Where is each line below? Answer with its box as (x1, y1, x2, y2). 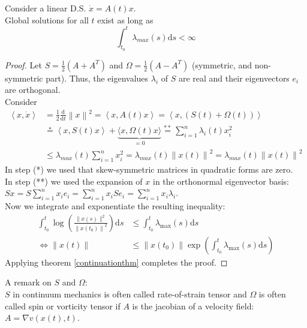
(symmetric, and (191, 58, 252, 71)
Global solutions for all (5, 13, 89, 26)
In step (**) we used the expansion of (5, 174, 143, 187)
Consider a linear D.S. (5, 2, 86, 14)
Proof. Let (5, 58, 42, 71)
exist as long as (97, 13, 153, 26)
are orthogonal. (5, 83, 61, 96)
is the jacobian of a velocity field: (132, 299, 254, 312)
